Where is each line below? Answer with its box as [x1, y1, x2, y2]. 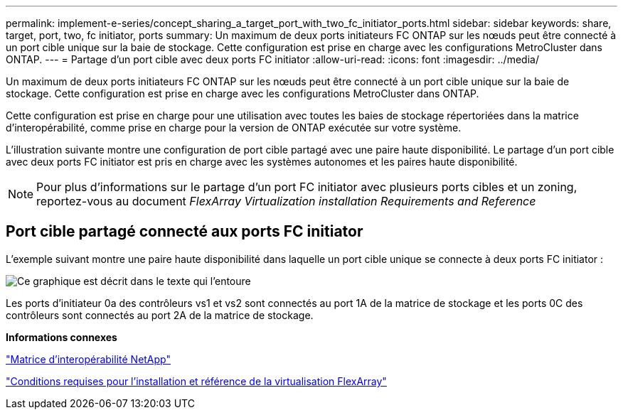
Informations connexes [6, 330, 117, 343]
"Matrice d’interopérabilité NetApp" [6, 352, 171, 365]
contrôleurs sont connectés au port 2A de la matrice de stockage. [6, 308, 314, 321]
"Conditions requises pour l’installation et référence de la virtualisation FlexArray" [6, 374, 387, 387]
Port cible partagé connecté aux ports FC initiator [6, 222, 363, 241]
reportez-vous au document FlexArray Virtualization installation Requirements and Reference [36, 194, 536, 208]
